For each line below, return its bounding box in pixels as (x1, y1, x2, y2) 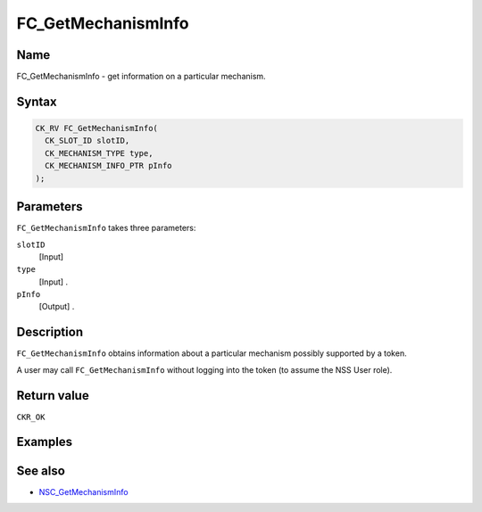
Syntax (16, 94, 57, 109)
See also (16, 463, 66, 478)
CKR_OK (16, 411, 46, 422)
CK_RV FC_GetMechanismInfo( (35, 123, 158, 134)
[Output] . (38, 301, 75, 312)
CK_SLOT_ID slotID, (45, 136, 130, 146)
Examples (16, 434, 73, 450)
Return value (16, 388, 89, 403)
